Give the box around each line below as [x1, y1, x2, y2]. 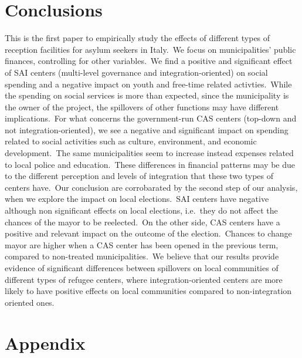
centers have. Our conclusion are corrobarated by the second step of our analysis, [5, 181, 298, 193]
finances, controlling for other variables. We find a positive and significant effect [5, 55, 293, 67]
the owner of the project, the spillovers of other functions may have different [5, 100, 279, 113]
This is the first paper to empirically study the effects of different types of [5, 32, 270, 44]
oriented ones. [5, 296, 55, 308]
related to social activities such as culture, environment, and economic [5, 135, 257, 147]
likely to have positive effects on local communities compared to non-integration [5, 285, 292, 297]
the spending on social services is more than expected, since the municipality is [5, 89, 289, 102]
